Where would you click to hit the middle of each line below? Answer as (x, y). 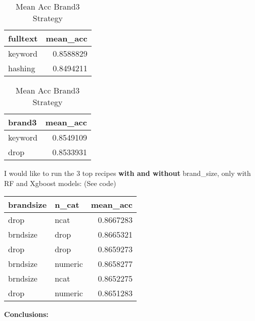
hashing (22, 68)
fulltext (23, 38)
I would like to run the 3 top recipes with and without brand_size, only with (127, 173)
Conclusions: (26, 314)
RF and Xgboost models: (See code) (60, 183)
